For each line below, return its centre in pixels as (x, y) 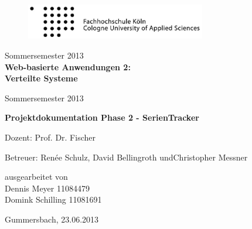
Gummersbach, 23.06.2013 (52, 219)
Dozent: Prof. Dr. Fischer (50, 137)
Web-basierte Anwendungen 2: (68, 66)
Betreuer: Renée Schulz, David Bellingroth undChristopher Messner (126, 157)
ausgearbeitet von (36, 177)
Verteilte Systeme (41, 78)
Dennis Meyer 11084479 (47, 188)
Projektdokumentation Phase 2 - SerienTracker (102, 117)
